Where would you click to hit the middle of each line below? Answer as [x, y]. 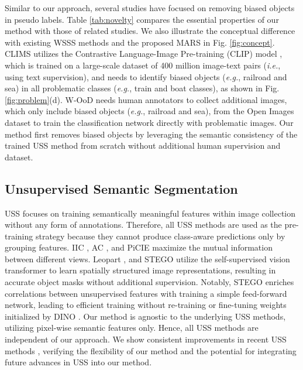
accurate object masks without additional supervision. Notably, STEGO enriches [149, 282]
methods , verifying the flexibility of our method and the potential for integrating [151, 350]
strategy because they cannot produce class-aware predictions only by [160, 236]
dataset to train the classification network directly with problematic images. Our [149, 122]
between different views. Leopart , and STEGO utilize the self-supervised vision [147, 258]
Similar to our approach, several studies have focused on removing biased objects [150, 8]
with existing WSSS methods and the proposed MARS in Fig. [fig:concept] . [140, 42]
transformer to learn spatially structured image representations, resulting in [140, 270]
